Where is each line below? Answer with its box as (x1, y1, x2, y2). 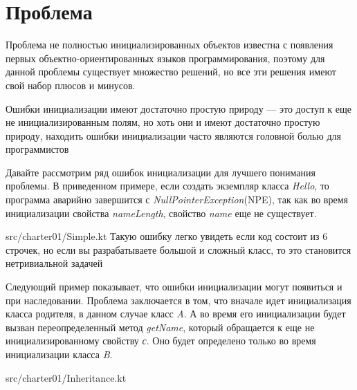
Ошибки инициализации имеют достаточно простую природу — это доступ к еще (6, 101, 352, 115)
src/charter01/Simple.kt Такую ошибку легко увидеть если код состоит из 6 (6, 229, 328, 243)
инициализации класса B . (6, 347, 113, 361)
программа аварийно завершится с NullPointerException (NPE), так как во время (6, 192, 348, 207)
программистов (6, 142, 69, 156)
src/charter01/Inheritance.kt (6, 370, 127, 384)
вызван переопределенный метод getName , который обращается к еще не (6, 319, 315, 334)
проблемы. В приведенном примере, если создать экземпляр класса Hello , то (6, 178, 329, 193)
